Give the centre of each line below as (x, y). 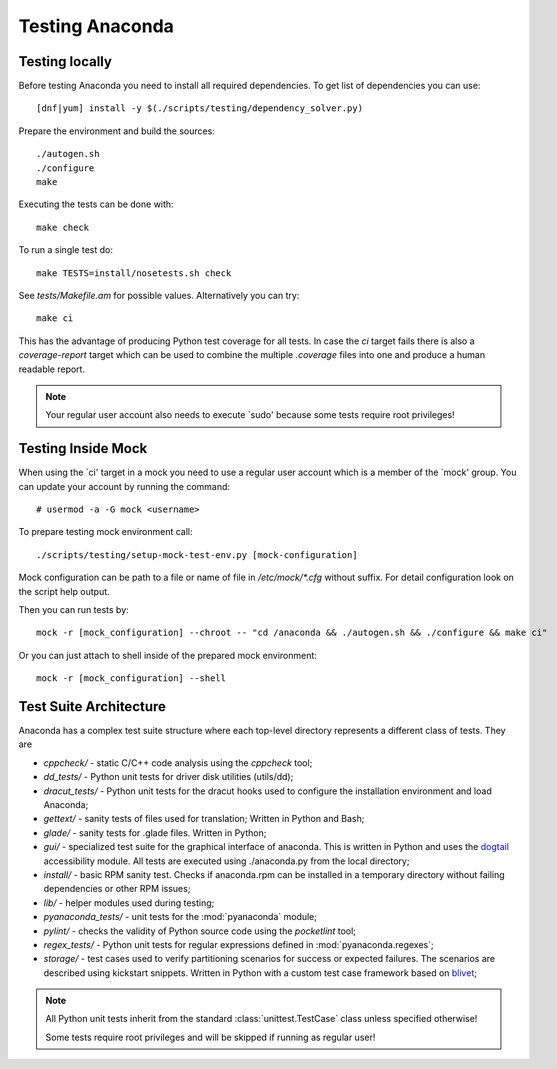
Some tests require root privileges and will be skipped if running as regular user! (210, 1037)
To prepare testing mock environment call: (106, 532)
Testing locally (65, 61)
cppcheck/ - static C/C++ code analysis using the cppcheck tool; (178, 762)
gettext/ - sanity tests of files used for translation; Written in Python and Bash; (204, 819)
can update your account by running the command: (124, 486)
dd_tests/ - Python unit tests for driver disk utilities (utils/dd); (168, 777)
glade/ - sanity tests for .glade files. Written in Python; (155, 832)
